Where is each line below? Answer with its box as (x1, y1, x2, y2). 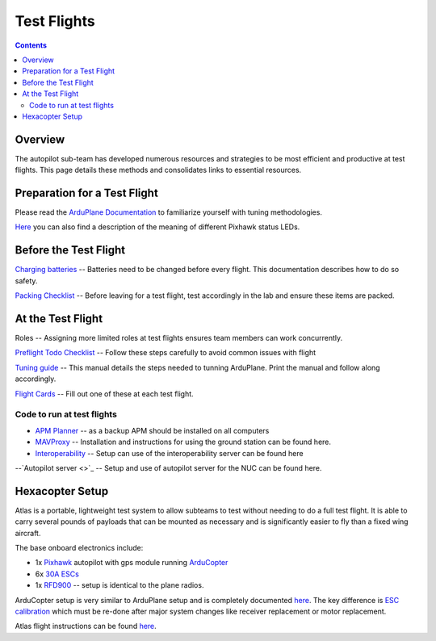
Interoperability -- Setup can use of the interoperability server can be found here (35, 448, 304, 458)
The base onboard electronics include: (15, 543, 144, 553)
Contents (15, 40, 48, 50)
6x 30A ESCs (35, 569, 80, 579)
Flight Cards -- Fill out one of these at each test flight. (15, 388, 194, 399)
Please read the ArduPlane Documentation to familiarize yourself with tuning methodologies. (15, 207, 323, 217)
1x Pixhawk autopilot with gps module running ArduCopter (35, 558, 228, 568)
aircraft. (15, 528, 41, 538)
